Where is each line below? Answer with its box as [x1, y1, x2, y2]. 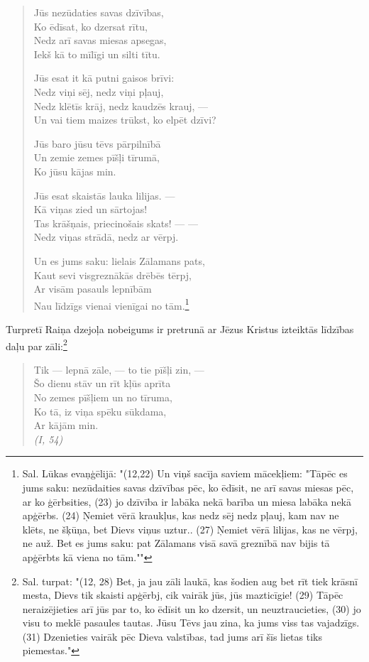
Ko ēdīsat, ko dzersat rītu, [33, 18, 148, 33]
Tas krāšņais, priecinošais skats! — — [33, 215, 199, 230]
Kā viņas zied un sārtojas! [33, 202, 148, 217]
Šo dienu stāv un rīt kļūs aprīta [33, 376, 171, 391]
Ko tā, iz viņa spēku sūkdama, [33, 403, 167, 418]
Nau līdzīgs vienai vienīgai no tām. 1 [33, 295, 189, 313]
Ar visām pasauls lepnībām [33, 281, 152, 296]
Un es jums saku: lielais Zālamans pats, [33, 253, 205, 268]
